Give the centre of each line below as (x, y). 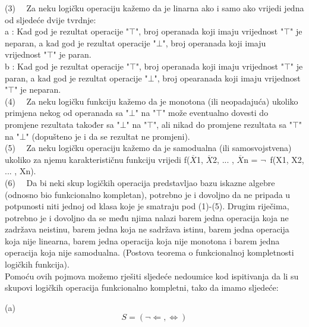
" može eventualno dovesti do (215, 113)
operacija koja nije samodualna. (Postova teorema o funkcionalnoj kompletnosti (149, 252)
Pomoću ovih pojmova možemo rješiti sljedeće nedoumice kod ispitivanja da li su (152, 276)
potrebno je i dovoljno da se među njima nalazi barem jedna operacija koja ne (147, 217)
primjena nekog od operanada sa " (67, 113)
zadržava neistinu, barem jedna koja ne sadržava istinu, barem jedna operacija (147, 229)
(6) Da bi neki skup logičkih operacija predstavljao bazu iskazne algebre (140, 182)
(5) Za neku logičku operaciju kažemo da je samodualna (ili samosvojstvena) (148, 148)
